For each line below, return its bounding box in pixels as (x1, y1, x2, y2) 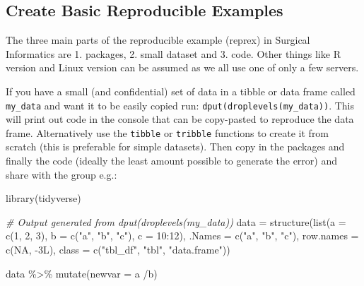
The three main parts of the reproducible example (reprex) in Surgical (6, 32, 310, 47)
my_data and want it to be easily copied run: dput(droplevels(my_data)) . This (6, 97, 354, 112)
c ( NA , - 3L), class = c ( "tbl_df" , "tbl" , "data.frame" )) (6, 242, 230, 257)
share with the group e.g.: (6, 167, 117, 181)
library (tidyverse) (6, 191, 81, 205)
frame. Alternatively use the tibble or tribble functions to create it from (6, 125, 329, 140)
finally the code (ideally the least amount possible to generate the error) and (6, 153, 337, 168)
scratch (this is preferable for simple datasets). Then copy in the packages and (6, 139, 345, 154)
